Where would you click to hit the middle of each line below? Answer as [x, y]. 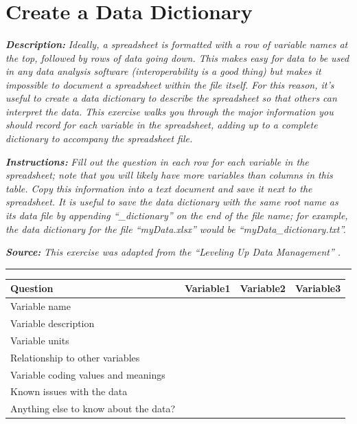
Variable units [40, 340]
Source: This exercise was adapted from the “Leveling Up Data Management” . [173, 252]
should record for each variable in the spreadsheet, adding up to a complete [162, 125]
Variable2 [263, 288]
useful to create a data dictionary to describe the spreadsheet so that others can [171, 98]
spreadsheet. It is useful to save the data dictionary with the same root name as [172, 202]
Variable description [53, 323]
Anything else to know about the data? [93, 409]
